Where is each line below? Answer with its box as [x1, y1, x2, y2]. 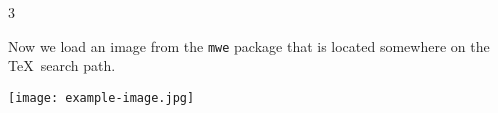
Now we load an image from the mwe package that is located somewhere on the [8, 35, 490, 56]
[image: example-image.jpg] [8, 90, 195, 105]
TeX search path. [8, 55, 116, 76]
